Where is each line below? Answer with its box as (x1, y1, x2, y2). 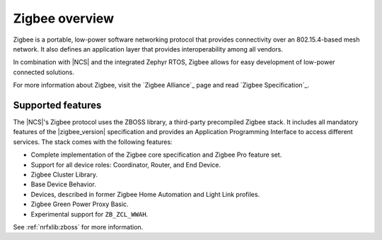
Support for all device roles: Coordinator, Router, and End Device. (30, 160, 221, 169)
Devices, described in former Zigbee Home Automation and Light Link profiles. (30, 190, 260, 198)
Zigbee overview (13, 11, 115, 26)
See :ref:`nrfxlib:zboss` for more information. (13, 222, 144, 231)
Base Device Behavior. (30, 180, 97, 188)
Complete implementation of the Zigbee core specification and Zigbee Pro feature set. (30, 150, 282, 159)
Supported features (13, 99, 102, 111)
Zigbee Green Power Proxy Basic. (30, 200, 129, 208)
